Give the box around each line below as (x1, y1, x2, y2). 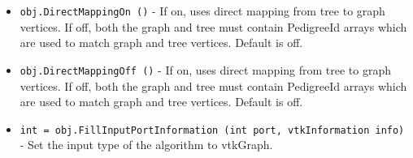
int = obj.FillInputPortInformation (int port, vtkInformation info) (20, 124, 405, 136)
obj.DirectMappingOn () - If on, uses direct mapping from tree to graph (20, 2, 385, 19)
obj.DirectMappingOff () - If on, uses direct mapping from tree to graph (20, 61, 392, 78)
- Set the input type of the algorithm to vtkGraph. (20, 136, 273, 153)
